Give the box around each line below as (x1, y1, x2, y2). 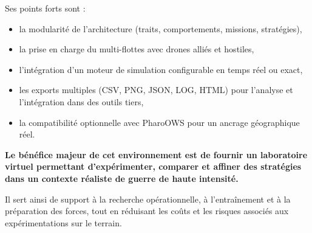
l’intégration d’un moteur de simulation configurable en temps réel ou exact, (19, 63, 303, 75)
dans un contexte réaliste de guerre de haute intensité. (5, 172, 239, 184)
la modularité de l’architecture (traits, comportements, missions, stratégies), (19, 22, 302, 35)
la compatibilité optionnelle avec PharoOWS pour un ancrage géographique (19, 116, 300, 128)
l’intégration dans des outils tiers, (19, 95, 144, 108)
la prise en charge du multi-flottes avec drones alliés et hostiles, (19, 43, 254, 55)
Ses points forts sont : (5, 2, 86, 14)
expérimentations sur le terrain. (5, 216, 122, 229)
